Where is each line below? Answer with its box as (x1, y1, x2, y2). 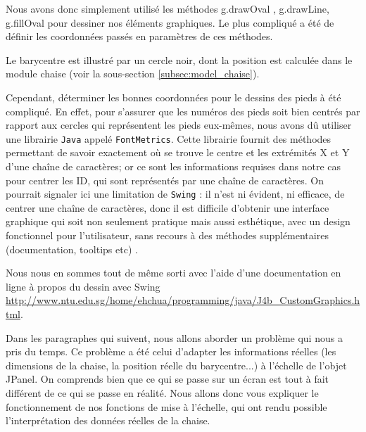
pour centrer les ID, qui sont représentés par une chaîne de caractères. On (6, 172, 324, 187)
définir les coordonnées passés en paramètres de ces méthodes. (6, 29, 273, 44)
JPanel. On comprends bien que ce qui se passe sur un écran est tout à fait (6, 371, 329, 386)
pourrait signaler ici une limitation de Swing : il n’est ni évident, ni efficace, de (6, 186, 345, 201)
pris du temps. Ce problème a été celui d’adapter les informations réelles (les (6, 344, 336, 359)
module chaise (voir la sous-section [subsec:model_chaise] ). (6, 66, 260, 81)
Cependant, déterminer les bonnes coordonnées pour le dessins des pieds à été (6, 89, 341, 104)
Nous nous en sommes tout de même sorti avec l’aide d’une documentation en (6, 265, 341, 280)
